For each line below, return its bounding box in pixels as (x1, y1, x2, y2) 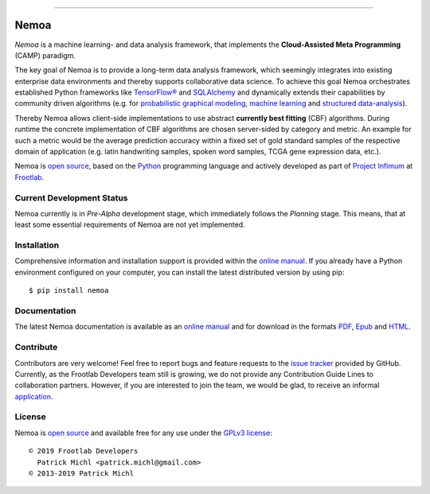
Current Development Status (14, 192, 128, 203)
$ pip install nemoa (29, 286, 109, 295)
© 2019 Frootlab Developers (29, 446, 139, 456)
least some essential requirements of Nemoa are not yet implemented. (14, 220, 246, 230)
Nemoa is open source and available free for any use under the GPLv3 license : (14, 428, 272, 438)
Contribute (14, 342, 58, 353)
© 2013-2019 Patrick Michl (29, 469, 135, 478)
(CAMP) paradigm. (14, 50, 76, 60)
